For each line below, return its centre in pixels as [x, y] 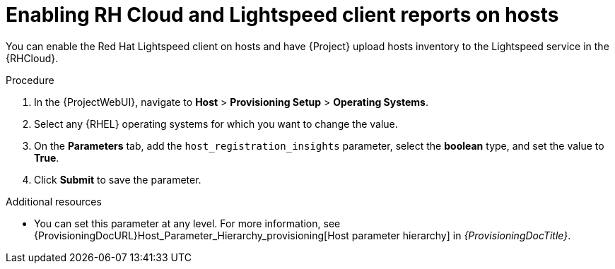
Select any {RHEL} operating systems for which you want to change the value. [216, 124]
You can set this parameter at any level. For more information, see [187, 223]
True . [47, 157]
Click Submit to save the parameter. [118, 179]
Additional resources [54, 201]
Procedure [30, 80]
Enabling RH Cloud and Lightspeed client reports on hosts [282, 15]
